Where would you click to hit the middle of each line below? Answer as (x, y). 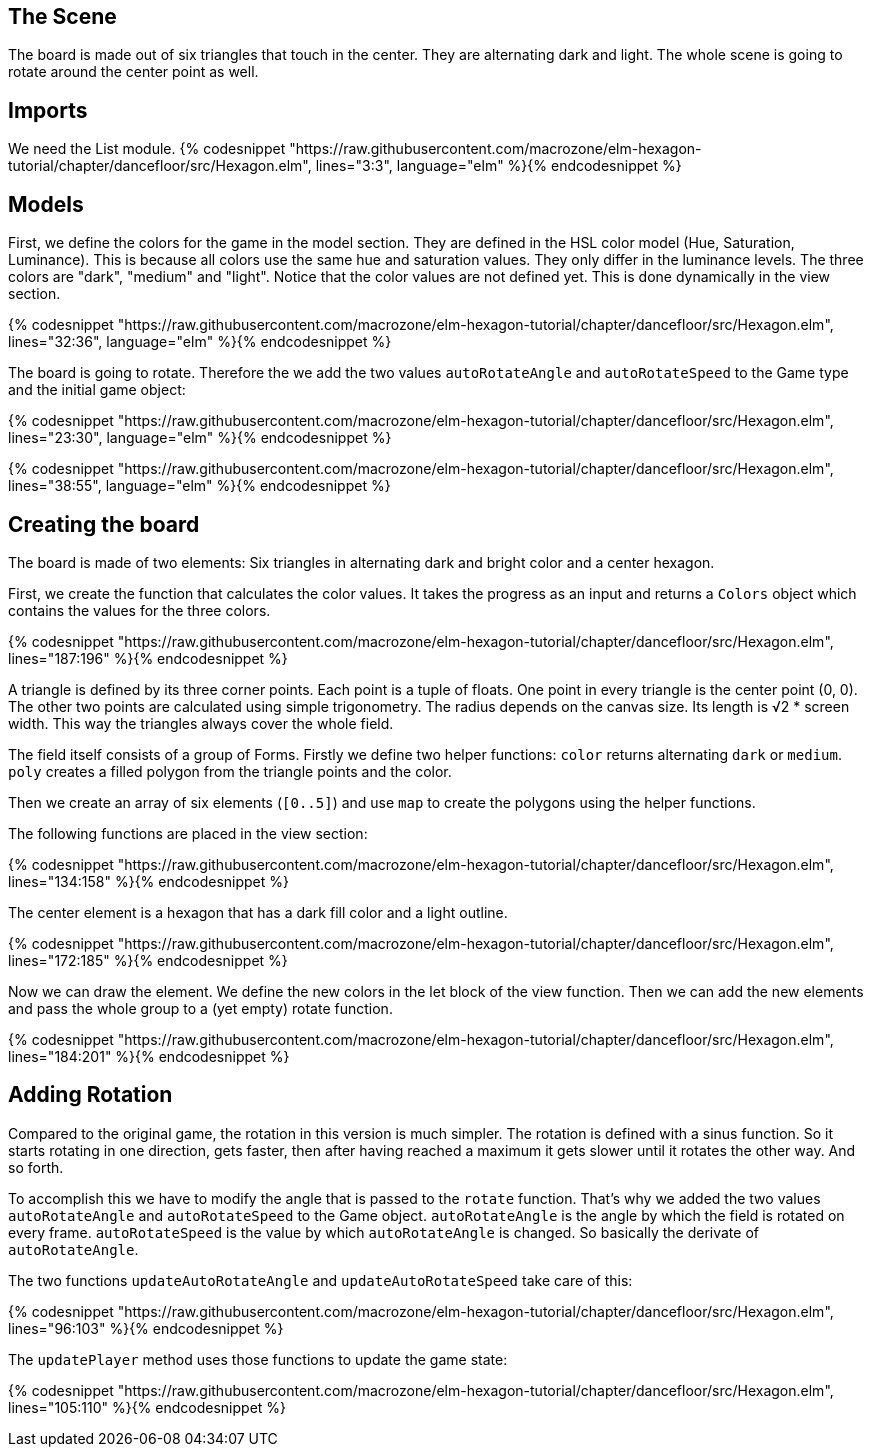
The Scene (62, 16)
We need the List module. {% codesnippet (147, 149)
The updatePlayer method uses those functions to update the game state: (258, 1359)
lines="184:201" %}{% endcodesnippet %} (149, 1056)
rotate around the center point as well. (133, 72)
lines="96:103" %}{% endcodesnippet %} (146, 1328)
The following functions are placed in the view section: (188, 833)
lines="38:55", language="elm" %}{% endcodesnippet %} (199, 486)
